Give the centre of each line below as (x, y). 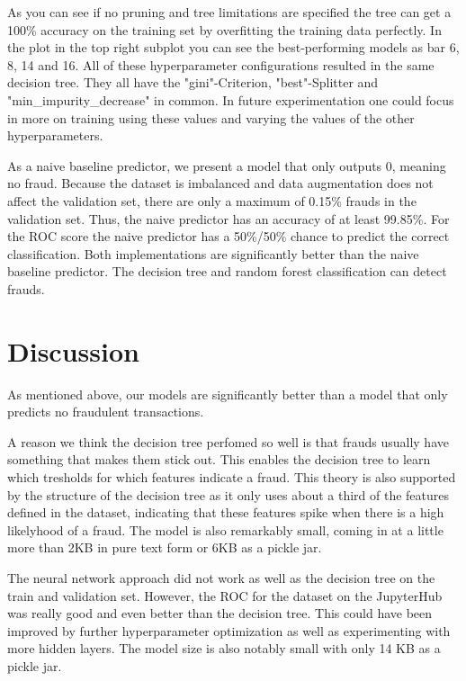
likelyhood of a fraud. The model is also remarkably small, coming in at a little (225, 529)
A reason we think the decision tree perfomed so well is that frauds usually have (228, 441)
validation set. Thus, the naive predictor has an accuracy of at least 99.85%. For (229, 218)
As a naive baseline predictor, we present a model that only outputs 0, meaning (227, 165)
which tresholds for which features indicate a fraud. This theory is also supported (232, 477)
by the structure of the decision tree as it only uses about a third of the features (229, 494)
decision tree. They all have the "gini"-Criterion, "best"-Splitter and (193, 82)
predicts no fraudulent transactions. (106, 412)
